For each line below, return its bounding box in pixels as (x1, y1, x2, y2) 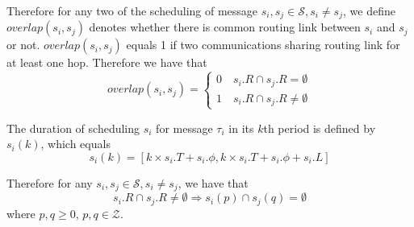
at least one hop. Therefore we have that (6, 54, 207, 71)
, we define (342, 2, 395, 19)
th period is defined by (263, 119, 376, 136)
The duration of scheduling (6, 119, 140, 136)
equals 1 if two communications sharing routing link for (126, 36, 400, 53)
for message (156, 119, 213, 136)
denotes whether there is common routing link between (89, 19, 361, 35)
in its (228, 119, 254, 136)
